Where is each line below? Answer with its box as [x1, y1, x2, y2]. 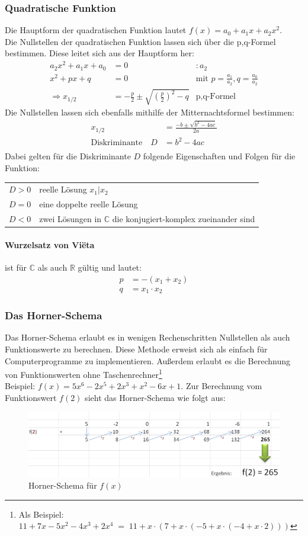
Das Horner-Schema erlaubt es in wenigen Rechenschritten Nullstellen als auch [5, 331, 290, 344]
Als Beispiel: [18, 508, 64, 520]
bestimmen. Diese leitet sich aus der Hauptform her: [5, 47, 194, 59]
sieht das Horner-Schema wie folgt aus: [85, 391, 226, 403]
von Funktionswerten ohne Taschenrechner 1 [5, 367, 162, 380]
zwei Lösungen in [39, 213, 102, 225]
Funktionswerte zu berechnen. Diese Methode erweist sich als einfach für [5, 342, 268, 355]
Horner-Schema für [28, 479, 97, 492]
